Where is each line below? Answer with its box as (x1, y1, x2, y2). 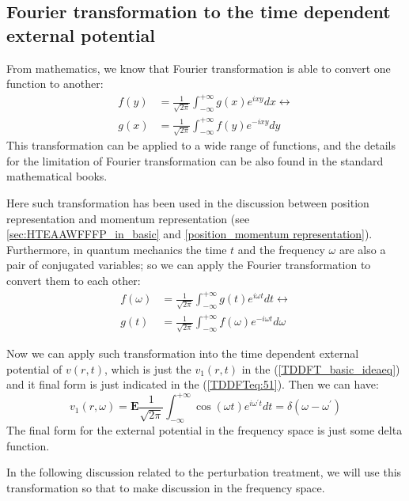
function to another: (6, 75, 104, 92)
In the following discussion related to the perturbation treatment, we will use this (6, 464, 402, 480)
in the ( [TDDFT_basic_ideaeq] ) (241, 360, 400, 377)
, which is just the (104, 360, 191, 377)
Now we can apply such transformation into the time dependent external (6, 345, 359, 362)
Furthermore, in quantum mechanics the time (6, 241, 227, 257)
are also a (339, 241, 386, 257)
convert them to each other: (6, 272, 141, 288)
